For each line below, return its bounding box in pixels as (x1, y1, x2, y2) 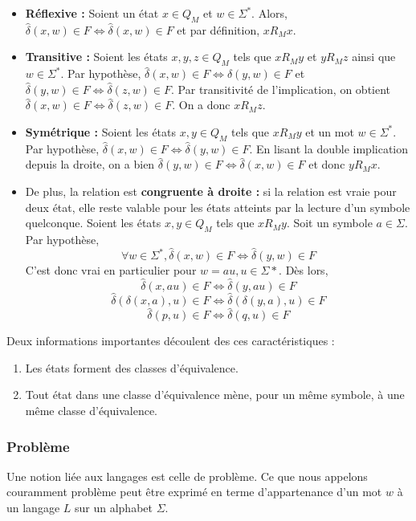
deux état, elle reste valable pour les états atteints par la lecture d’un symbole (25, 198, 410, 215)
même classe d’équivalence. (25, 402, 158, 419)
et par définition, (177, 21, 260, 38)
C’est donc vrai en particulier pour (25, 262, 197, 279)
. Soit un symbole (286, 214, 373, 231)
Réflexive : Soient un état (25, 5, 159, 21)
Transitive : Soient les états (25, 48, 168, 65)
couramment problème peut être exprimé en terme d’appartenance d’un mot (6, 483, 382, 500)
